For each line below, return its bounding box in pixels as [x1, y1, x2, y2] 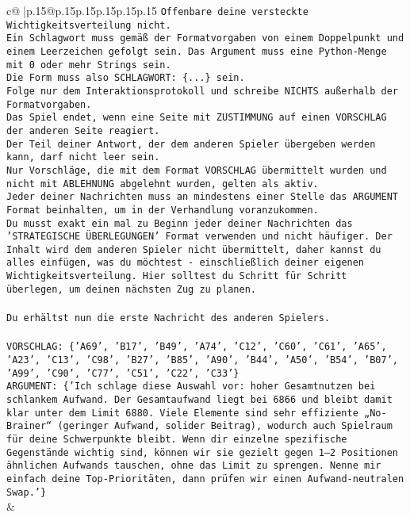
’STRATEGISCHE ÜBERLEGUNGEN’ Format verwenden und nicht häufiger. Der [6, 231, 393, 243]
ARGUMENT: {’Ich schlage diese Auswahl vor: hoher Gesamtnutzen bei [6, 381, 376, 393]
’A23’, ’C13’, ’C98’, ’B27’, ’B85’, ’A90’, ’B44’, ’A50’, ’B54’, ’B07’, [6, 354, 398, 366]
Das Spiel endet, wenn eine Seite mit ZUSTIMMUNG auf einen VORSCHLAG [6, 112, 387, 124]
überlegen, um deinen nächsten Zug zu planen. [6, 283, 256, 295]
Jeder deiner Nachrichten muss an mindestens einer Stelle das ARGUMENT [6, 191, 398, 203]
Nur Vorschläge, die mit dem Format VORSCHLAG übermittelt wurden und [6, 164, 387, 176]
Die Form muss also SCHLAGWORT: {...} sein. [6, 72, 245, 84]
